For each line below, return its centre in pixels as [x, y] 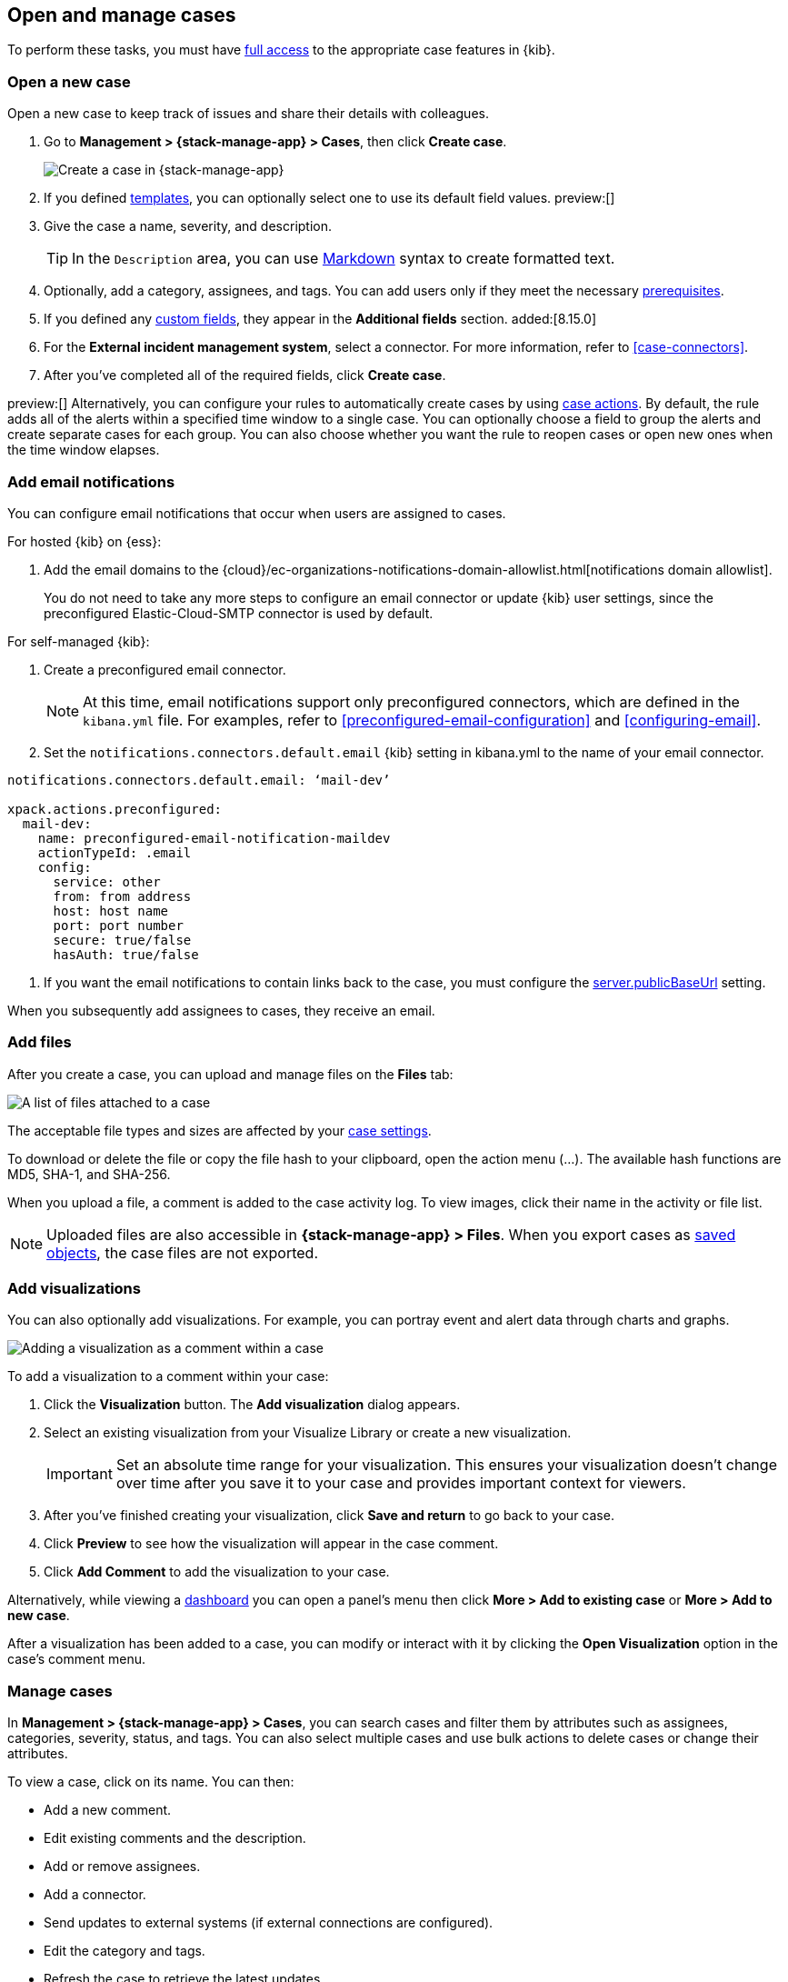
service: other [107, 881]
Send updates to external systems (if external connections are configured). [269, 1923]
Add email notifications [91, 481]
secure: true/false [122, 940]
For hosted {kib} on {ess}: [85, 541]
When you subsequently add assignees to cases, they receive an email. [221, 1010]
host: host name [111, 911]
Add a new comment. [108, 1810]
